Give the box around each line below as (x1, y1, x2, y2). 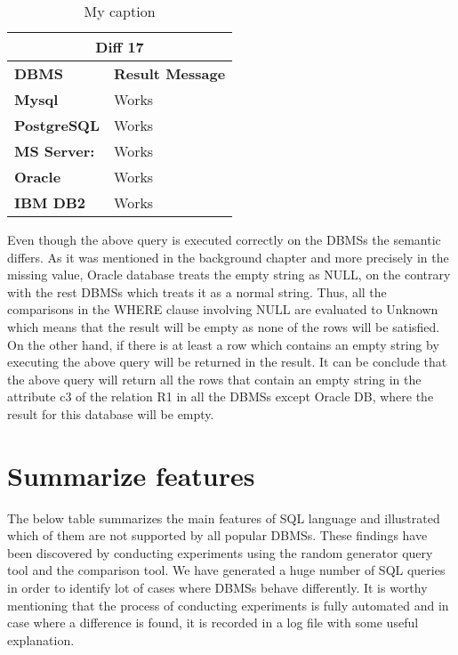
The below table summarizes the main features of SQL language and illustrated (7, 508, 440, 527)
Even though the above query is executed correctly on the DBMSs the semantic (7, 230, 441, 248)
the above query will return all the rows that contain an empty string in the (7, 369, 422, 388)
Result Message (114, 63, 226, 84)
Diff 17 (95, 36, 144, 57)
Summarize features (7, 457, 255, 493)
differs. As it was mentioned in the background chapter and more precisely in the (7, 247, 449, 266)
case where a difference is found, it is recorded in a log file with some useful (7, 613, 419, 632)
